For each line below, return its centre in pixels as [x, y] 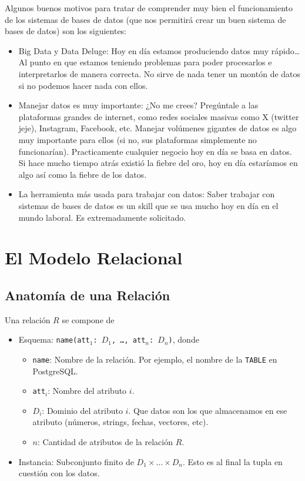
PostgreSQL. [55, 371]
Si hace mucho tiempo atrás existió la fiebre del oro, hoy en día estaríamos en [158, 163]
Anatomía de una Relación [88, 295]
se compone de [88, 319]
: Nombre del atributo [87, 391]
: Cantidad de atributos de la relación [105, 442]
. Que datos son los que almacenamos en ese [208, 410]
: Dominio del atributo [82, 410]
